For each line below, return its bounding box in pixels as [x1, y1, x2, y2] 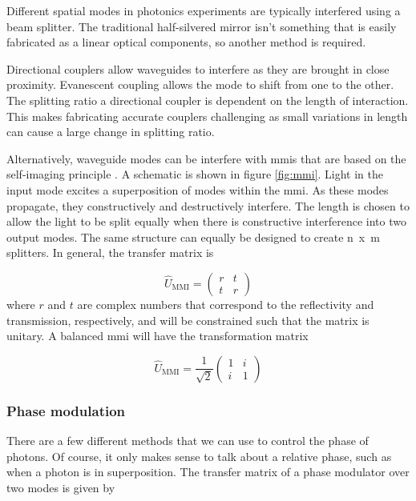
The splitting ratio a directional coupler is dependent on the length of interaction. [6, 91, 409, 108]
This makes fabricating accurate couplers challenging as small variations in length [6, 107, 408, 124]
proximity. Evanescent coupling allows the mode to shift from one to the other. [6, 76, 394, 93]
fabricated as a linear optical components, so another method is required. [6, 34, 366, 50]
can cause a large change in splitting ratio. [6, 123, 215, 140]
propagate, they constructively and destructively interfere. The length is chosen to [6, 197, 410, 214]
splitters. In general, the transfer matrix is [6, 244, 214, 261]
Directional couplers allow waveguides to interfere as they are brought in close [6, 60, 390, 77]
